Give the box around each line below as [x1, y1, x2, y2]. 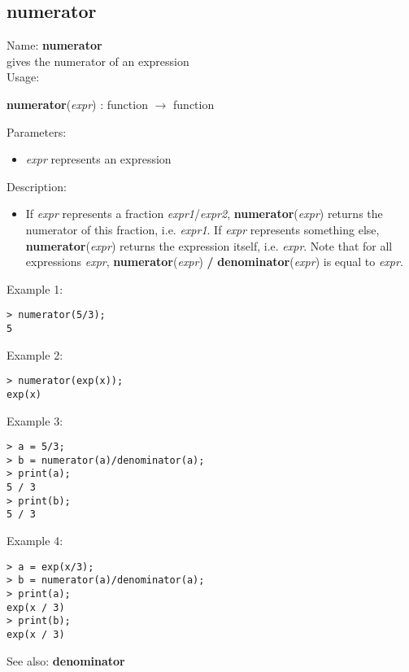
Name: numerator [7, 37, 102, 54]
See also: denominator [7, 652, 125, 669]
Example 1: [7, 280, 63, 297]
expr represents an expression [25, 151, 172, 168]
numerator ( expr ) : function [7, 95, 148, 112]
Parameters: [7, 123, 67, 140]
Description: [7, 177, 67, 194]
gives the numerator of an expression [7, 52, 189, 69]
